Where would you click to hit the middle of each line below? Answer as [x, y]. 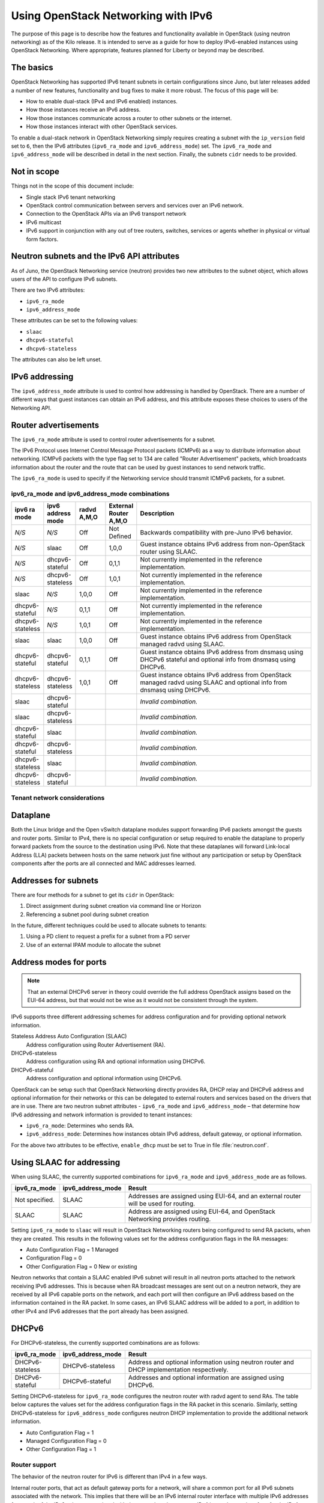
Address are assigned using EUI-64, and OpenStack [202, 1211]
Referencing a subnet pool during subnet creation [88, 914]
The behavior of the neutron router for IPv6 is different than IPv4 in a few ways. [109, 1477]
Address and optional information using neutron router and [211, 1362]
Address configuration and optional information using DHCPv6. [104, 1079]
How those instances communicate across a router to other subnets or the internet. [129, 118]
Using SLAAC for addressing [66, 1162]
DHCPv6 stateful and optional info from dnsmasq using [218, 660]
